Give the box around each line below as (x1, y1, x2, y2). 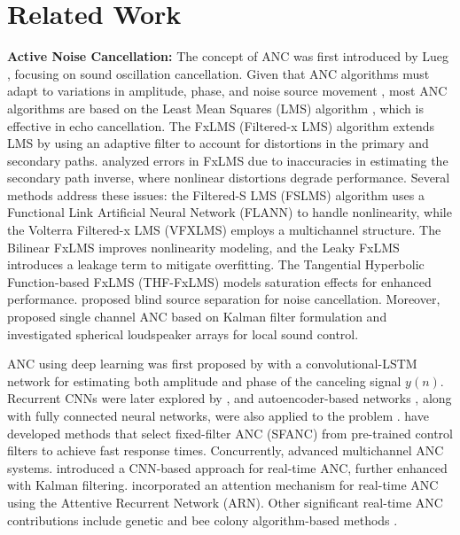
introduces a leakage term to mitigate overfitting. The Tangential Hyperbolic (7, 255, 425, 274)
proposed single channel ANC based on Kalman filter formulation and (7, 307, 387, 326)
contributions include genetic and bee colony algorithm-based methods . (7, 510, 398, 529)
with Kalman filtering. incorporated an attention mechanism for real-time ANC (7, 476, 439, 494)
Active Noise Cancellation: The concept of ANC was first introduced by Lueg (7, 47, 448, 66)
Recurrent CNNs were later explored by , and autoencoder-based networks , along (7, 389, 452, 407)
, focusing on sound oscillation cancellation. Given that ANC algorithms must (7, 64, 430, 82)
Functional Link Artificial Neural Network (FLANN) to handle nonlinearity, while (7, 203, 452, 221)
